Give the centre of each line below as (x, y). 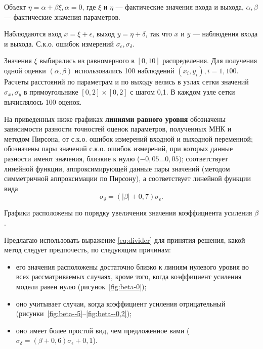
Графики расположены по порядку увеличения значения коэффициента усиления (128, 213)
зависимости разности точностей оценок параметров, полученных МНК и (118, 129)
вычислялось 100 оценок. (43, 102)
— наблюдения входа (225, 34)
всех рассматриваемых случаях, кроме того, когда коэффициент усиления (129, 276)
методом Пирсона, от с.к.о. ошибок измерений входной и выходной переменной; (128, 138)
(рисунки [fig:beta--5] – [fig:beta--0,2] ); (74, 313)
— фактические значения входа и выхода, (180, 7)
